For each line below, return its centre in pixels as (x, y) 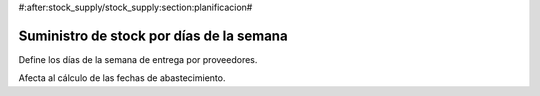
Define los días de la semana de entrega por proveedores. (138, 59)
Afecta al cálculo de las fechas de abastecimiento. (122, 78)
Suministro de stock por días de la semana (153, 35)
